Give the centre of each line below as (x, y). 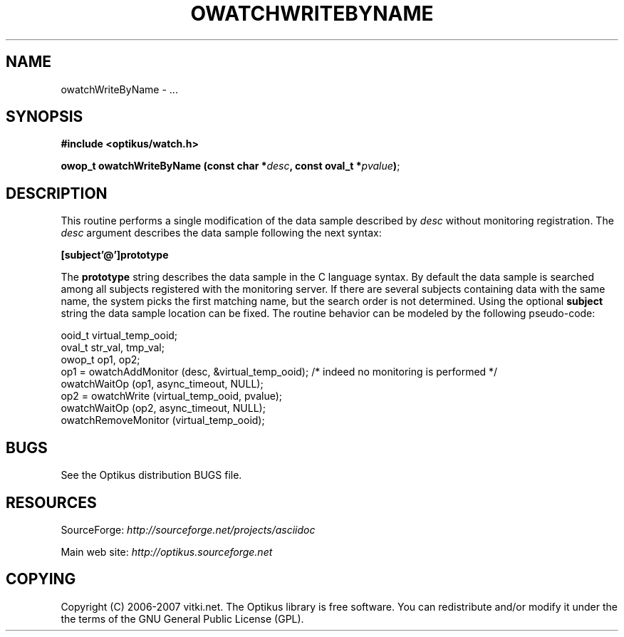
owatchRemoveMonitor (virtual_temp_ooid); (163, 420)
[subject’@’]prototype (115, 255)
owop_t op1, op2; (100, 360)
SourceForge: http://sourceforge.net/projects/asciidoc (188, 529)
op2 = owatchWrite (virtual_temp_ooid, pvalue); (172, 396)
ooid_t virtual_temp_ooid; (119, 336)
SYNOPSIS (45, 117)
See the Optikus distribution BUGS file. (151, 475)
